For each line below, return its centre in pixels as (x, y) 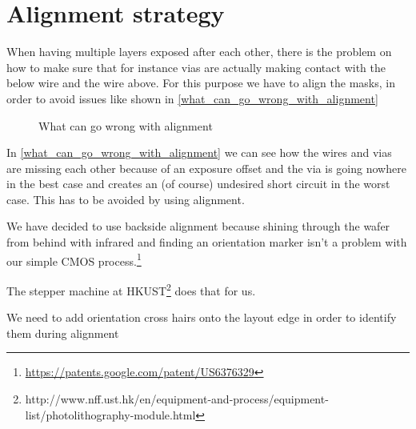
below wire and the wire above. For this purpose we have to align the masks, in (201, 83)
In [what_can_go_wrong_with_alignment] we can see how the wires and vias (199, 152)
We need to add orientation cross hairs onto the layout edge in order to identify (202, 317)
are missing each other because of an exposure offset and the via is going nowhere (206, 168)
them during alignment (63, 333)
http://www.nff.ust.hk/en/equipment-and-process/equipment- (177, 398)
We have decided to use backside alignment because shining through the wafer (198, 226)
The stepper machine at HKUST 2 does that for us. (131, 289)
